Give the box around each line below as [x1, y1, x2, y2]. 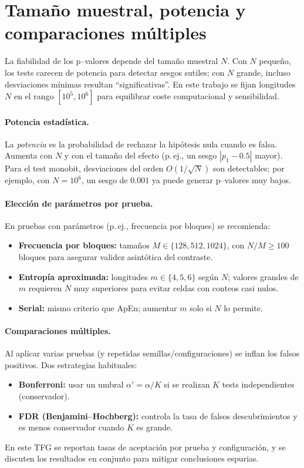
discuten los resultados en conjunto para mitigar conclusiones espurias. [5, 452, 259, 464]
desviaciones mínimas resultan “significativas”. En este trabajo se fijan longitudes [5, 78, 296, 90]
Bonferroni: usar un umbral [18, 378, 124, 390]
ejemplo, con [5, 174, 50, 186]
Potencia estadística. [5, 115, 89, 127]
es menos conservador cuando [18, 421, 124, 433]
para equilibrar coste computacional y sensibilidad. [97, 90, 279, 102]
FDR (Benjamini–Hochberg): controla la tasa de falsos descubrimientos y [18, 409, 298, 422]
